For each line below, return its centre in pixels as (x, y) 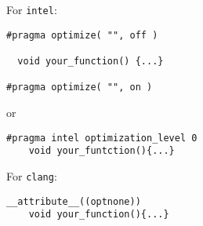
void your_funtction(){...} (101, 151)
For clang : (32, 175)
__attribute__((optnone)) (74, 201)
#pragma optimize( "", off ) (82, 35)
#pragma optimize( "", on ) (80, 87)
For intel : (32, 9)
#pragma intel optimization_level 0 (102, 138)
